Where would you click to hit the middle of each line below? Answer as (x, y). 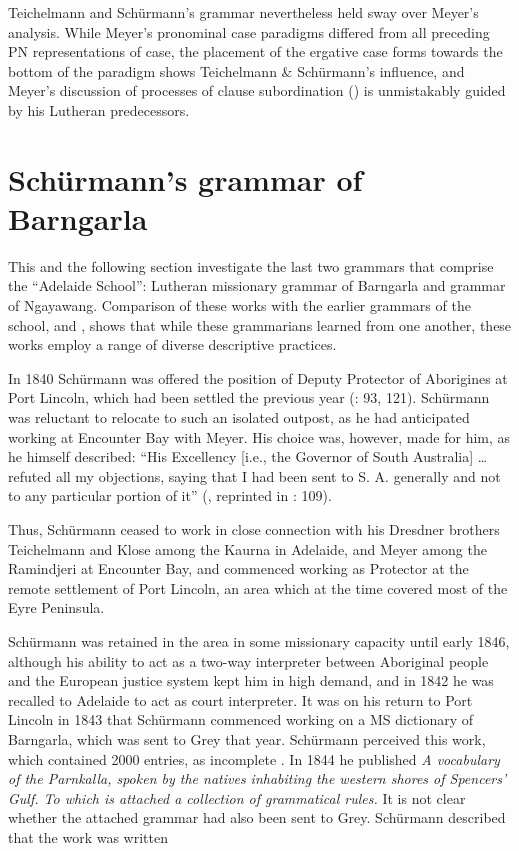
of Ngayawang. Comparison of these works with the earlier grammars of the (239, 305)
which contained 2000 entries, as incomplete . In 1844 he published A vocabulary (254, 758)
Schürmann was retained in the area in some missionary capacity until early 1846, (259, 640)
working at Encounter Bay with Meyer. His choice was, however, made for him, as (259, 436)
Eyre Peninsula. (56, 607)
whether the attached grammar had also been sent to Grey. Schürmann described (257, 817)
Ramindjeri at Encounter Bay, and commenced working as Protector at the (238, 568)
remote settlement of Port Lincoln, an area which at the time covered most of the (258, 587)
